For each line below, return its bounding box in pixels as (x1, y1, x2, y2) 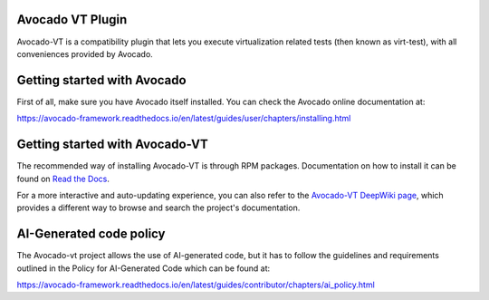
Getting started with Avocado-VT (16, 137, 208, 152)
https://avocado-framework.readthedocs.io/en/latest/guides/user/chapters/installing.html (16, 113, 351, 124)
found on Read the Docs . (16, 173, 110, 184)
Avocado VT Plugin (16, 12, 128, 27)
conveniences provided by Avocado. (16, 48, 153, 59)
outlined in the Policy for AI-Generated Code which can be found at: (16, 263, 271, 274)
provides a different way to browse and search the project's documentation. (16, 202, 301, 213)
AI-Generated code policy (16, 227, 166, 242)
